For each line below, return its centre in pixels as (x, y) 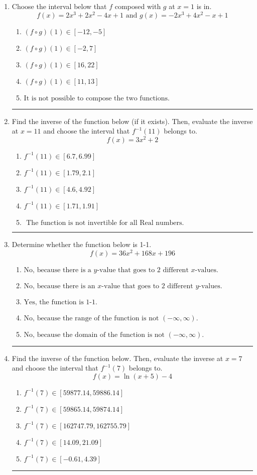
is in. (204, 6)
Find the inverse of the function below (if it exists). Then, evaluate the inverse (132, 121)
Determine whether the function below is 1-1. (82, 244)
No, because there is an (59, 286)
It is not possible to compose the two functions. (97, 98)
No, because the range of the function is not (91, 318)
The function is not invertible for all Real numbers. (105, 223)
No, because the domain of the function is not (94, 335)
